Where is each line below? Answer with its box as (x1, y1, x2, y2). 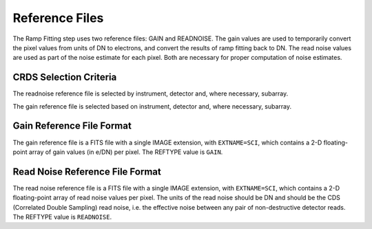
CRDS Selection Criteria (12, 72, 117, 83)
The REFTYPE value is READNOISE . (12, 213, 112, 221)
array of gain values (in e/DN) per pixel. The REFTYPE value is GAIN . (28, 148, 223, 156)
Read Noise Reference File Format (12, 166, 161, 177)
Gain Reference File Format (12, 120, 132, 132)
